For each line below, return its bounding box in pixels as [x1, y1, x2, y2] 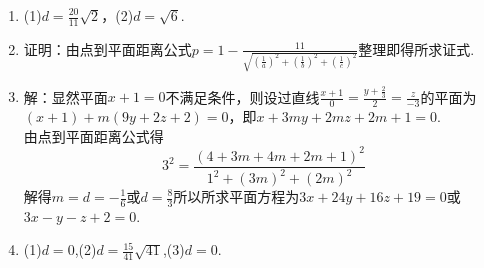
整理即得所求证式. [358, 38, 475, 59]
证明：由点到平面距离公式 [23, 38, 192, 59]
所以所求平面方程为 [173, 186, 300, 206]
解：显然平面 [23, 86, 108, 107]
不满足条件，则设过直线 [165, 86, 320, 107]
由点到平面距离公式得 [23, 125, 164, 146]
